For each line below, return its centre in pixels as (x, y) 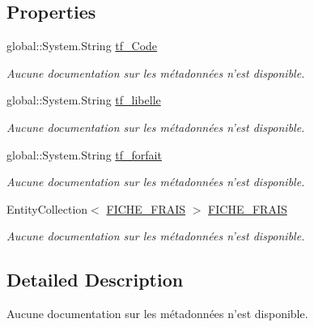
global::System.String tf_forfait (84, 154)
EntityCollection (47, 208)
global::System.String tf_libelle (84, 100)
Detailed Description (95, 280)
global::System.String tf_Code (82, 46)
